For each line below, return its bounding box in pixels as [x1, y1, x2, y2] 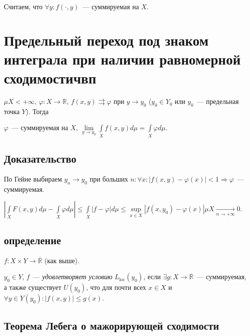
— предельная [197, 96, 239, 106]
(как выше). [44, 255, 79, 265]
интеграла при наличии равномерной [4, 49, 241, 68]
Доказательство [4, 151, 77, 166]
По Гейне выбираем [4, 174, 62, 184]
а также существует [4, 282, 62, 292]
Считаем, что [4, 1, 43, 11]
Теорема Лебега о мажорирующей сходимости [4, 318, 219, 333]
